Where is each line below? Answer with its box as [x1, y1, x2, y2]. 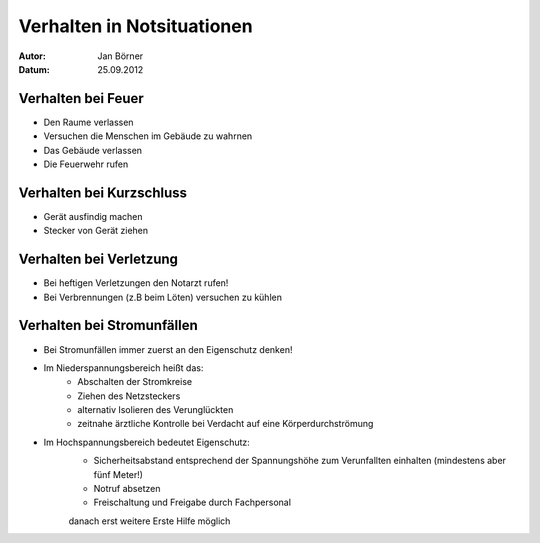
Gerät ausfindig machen [43, 210, 143, 222]
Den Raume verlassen [43, 116, 134, 128]
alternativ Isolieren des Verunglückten [77, 404, 234, 416]
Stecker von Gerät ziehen [43, 225, 149, 237]
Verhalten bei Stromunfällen [18, 317, 199, 334]
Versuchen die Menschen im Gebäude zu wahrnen [43, 130, 253, 142]
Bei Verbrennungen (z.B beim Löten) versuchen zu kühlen [43, 291, 282, 303]
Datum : [18, 63, 50, 75]
